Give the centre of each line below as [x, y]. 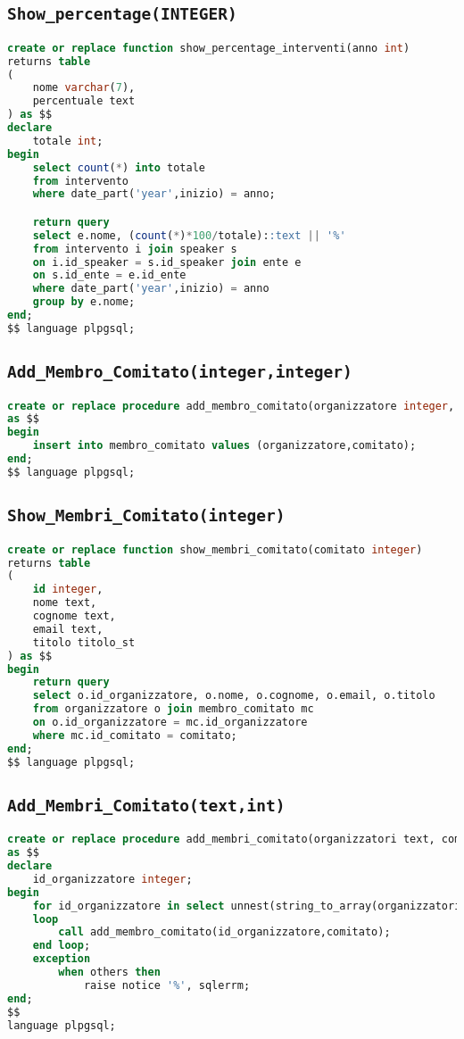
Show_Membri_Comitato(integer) [146, 516]
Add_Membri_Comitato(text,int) [146, 805]
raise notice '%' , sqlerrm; [167, 985]
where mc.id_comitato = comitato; [135, 735]
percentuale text [84, 101]
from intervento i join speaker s [135, 249]
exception [62, 959]
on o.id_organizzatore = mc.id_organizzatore [170, 722]
